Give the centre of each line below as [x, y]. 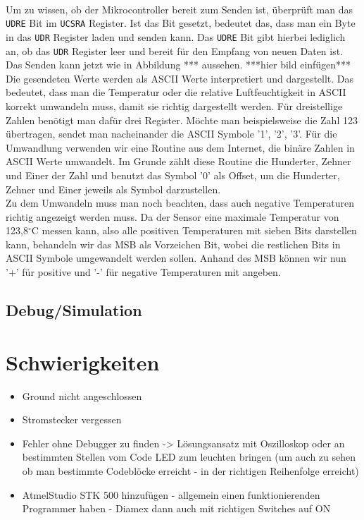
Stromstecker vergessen [72, 419]
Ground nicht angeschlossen [82, 395]
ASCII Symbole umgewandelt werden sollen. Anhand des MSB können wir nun [176, 258]
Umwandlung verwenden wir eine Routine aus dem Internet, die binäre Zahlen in [180, 147]
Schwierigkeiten [83, 362]
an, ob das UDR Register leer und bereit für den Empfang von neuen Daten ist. [175, 50]
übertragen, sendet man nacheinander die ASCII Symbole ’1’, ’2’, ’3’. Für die [171, 134]
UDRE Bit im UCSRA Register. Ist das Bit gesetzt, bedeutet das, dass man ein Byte [181, 23]
